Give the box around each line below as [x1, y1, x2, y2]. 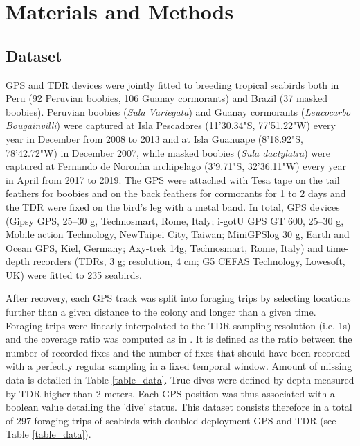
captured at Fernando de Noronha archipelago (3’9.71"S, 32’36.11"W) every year [6, 159, 346, 173]
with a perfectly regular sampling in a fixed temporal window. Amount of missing [6, 359, 352, 373]
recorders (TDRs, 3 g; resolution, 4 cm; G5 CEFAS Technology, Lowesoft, [33, 254, 345, 268]
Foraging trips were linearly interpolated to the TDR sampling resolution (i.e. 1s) [6, 318, 351, 332]
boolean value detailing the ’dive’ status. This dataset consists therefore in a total [6, 400, 352, 414]
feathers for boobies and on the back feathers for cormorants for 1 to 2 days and [6, 186, 346, 200]
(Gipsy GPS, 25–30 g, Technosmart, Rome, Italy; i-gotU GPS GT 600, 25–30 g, [6, 213, 344, 228]
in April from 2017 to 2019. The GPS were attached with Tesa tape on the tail [6, 172, 340, 187]
